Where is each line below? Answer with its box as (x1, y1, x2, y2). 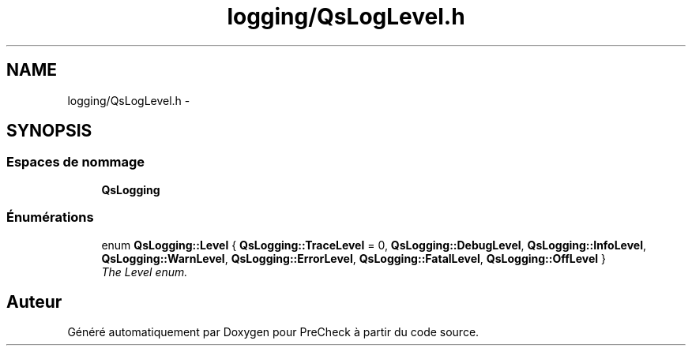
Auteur (6, 291, 62, 312)
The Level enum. (101, 264, 188, 279)
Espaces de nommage (6, 154, 145, 170)
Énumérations (6, 209, 94, 226)
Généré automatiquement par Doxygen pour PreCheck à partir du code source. (67, 325, 480, 339)
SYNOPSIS (6, 121, 92, 141)
